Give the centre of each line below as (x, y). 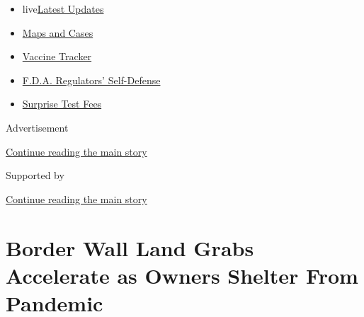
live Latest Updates (63, 8)
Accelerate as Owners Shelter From (182, 275)
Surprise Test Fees (62, 104)
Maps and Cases (58, 32)
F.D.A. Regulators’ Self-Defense (91, 80)
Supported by (35, 175)
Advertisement (37, 127)
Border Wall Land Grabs (130, 247)
